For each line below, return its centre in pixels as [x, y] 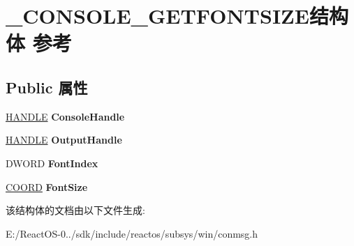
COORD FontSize [47, 186]
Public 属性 [47, 87]
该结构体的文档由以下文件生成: [75, 210]
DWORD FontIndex [52, 163]
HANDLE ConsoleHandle [65, 116]
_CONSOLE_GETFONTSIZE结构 [177, 16]
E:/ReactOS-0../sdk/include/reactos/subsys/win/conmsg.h [132, 233]
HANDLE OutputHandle [64, 140]
